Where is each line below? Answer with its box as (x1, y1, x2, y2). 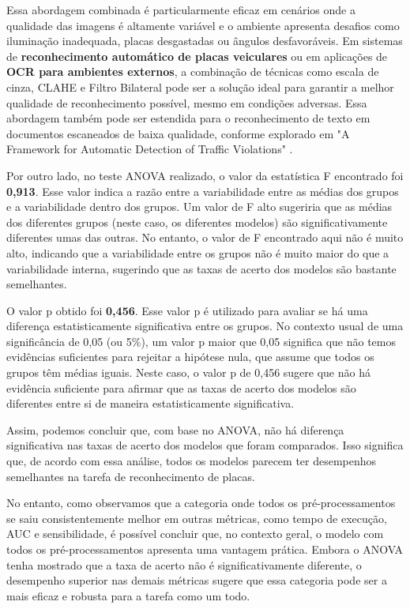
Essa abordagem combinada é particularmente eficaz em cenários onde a (6, 2, 355, 17)
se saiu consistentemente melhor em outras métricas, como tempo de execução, (6, 509, 387, 526)
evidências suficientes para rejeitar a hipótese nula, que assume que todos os (6, 348, 374, 365)
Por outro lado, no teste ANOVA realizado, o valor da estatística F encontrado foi (6, 167, 404, 183)
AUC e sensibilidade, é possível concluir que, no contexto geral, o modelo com (6, 525, 384, 542)
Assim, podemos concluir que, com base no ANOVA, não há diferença (6, 421, 344, 438)
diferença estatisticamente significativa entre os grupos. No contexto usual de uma (6, 318, 404, 334)
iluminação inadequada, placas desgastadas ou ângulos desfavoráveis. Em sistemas (6, 32, 403, 49)
